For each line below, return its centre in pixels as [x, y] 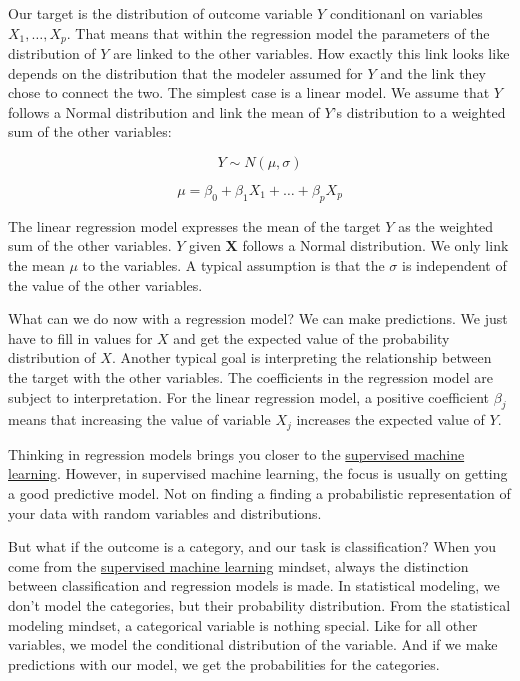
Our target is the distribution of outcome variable [160, 13]
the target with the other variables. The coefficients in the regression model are [251, 376]
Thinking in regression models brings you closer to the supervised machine [236, 453]
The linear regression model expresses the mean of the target [194, 225]
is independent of [454, 265]
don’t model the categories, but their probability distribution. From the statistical [259, 604]
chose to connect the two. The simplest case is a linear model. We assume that [249, 92]
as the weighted [446, 225]
